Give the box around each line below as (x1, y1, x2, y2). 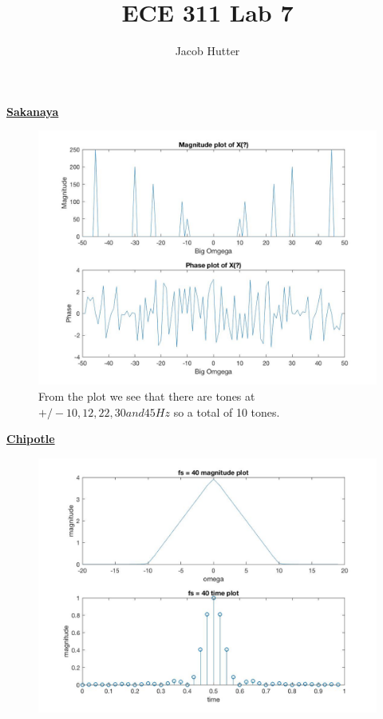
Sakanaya (6, 102, 59, 119)
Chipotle (6, 430, 55, 447)
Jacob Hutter (175, 42, 240, 59)
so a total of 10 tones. (173, 403, 280, 420)
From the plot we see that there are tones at (38, 387, 255, 404)
